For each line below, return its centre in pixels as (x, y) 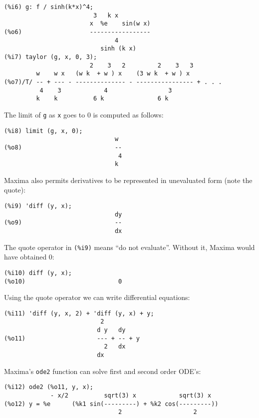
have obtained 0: (29, 257)
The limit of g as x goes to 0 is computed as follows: (84, 114)
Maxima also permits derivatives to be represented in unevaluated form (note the (128, 180)
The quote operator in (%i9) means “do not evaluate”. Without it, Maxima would (129, 247)
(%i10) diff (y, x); (38, 273)
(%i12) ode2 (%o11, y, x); (49, 387)
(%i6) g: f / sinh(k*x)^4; (49, 7)
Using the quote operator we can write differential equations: (97, 297)
